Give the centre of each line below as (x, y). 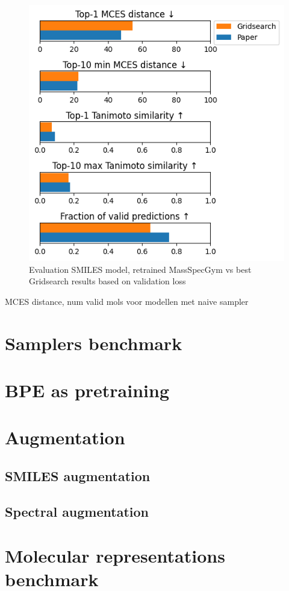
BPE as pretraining (87, 390)
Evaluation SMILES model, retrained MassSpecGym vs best (140, 269)
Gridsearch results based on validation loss (107, 281)
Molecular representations (115, 556)
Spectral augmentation (77, 511)
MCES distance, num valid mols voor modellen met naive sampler (127, 301)
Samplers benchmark (94, 343)
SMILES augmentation (78, 475)
